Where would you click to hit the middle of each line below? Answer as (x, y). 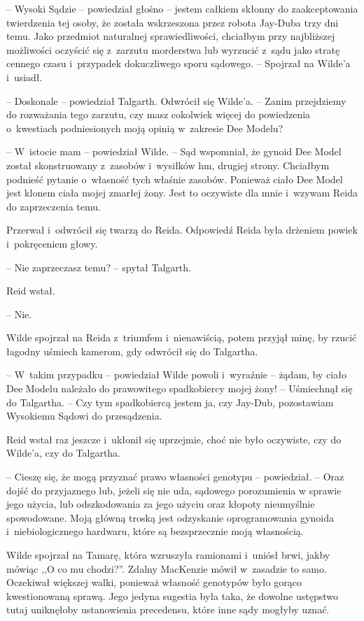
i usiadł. (24, 77)
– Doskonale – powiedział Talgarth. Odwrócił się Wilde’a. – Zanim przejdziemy (176, 100)
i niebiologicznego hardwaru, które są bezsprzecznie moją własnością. (155, 531)
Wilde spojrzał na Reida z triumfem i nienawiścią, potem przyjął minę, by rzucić (182, 337)
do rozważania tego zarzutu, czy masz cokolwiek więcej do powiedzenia (159, 114)
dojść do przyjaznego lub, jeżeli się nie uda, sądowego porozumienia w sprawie (174, 490)
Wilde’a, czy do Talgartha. (64, 453)
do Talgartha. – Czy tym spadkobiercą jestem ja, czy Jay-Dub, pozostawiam (170, 402)
